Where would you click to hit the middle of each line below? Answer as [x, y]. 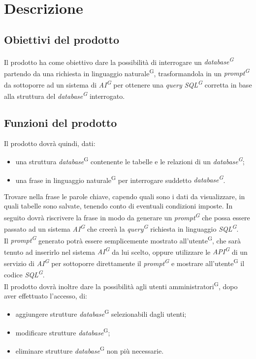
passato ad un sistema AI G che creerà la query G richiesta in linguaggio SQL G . [121, 228]
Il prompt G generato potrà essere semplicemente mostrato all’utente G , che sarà [123, 239]
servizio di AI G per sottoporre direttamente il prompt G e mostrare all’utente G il [124, 262]
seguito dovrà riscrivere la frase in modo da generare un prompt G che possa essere [127, 217]
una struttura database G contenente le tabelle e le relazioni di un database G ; [130, 161]
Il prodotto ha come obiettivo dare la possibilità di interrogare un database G [119, 61]
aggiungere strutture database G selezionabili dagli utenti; [101, 313]
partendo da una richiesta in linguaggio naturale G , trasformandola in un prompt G [127, 72]
